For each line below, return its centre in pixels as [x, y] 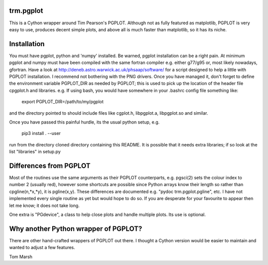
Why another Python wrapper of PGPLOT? [76, 229]
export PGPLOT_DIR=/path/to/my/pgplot [63, 102]
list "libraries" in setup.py [35, 152]
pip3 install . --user [41, 133]
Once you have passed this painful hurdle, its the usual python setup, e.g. [84, 122]
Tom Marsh [21, 257]
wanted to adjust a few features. [42, 248]
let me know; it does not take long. [44, 205]
